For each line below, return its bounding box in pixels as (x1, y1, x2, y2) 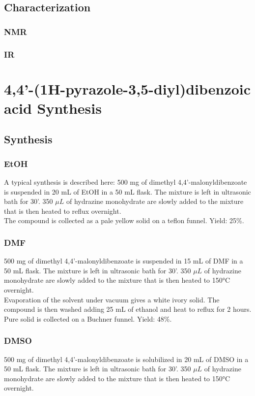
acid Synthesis (4, 98, 102, 118)
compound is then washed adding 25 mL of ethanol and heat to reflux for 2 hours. (4, 304, 252, 314)
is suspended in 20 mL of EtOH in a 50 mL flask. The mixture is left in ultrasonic (4, 186, 251, 197)
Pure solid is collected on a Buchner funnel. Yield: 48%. (4, 313, 172, 324)
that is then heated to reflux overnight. (4, 205, 121, 216)
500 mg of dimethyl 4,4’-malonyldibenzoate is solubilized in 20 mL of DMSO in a (4, 354, 249, 364)
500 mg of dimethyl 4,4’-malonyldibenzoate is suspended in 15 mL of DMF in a (4, 256, 243, 266)
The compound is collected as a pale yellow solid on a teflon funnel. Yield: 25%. (4, 215, 244, 226)
